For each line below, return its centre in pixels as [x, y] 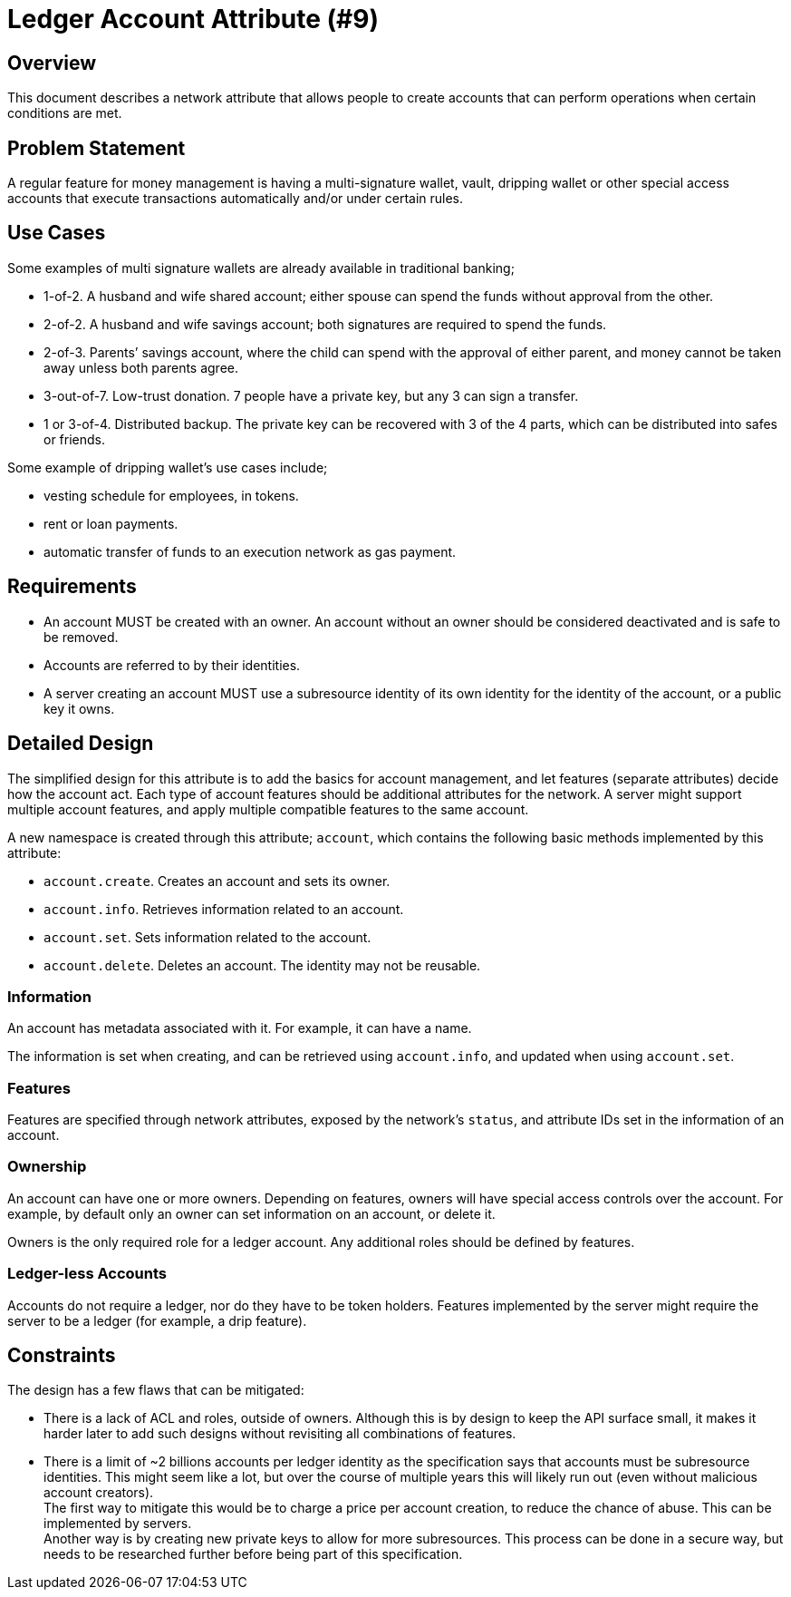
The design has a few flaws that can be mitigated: [156, 1390]
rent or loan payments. [111, 523]
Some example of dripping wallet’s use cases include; [168, 467]
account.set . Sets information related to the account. [207, 937]
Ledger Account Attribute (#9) [193, 19]
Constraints [62, 1355]
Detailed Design [81, 744]
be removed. [81, 637]
